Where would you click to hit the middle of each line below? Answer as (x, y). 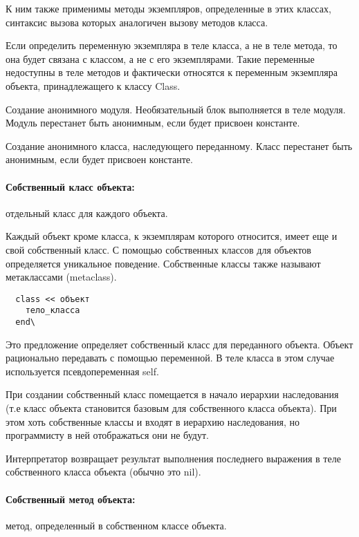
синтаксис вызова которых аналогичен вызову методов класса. (137, 22)
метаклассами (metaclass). (61, 277)
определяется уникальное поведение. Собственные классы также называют (163, 263)
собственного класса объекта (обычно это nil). (103, 472)
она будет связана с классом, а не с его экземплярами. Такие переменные (160, 58)
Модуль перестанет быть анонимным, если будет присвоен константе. (153, 123)
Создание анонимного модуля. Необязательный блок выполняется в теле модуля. (176, 109)
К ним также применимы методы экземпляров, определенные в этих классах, (168, 8)
